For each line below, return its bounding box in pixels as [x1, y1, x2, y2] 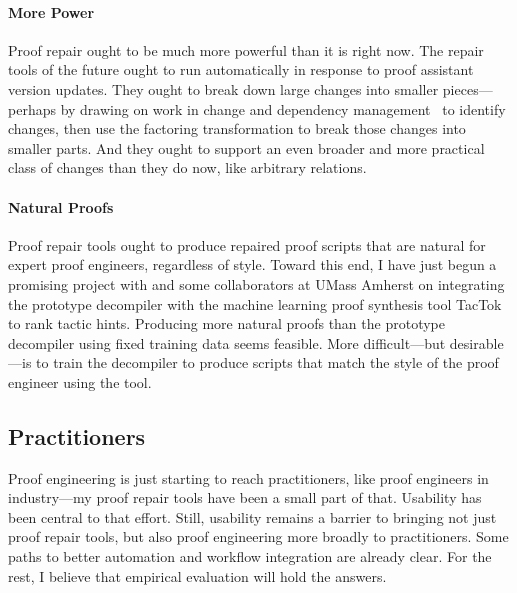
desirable [449, 332, 504, 353]
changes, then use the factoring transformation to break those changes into [8, 118, 466, 139]
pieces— [442, 78, 493, 99]
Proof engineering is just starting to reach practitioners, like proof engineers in [8, 467, 489, 488]
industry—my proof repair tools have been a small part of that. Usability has [8, 487, 482, 508]
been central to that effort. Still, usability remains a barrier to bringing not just [8, 506, 497, 527]
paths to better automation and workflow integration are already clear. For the [8, 546, 492, 567]
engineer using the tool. [8, 371, 152, 392]
